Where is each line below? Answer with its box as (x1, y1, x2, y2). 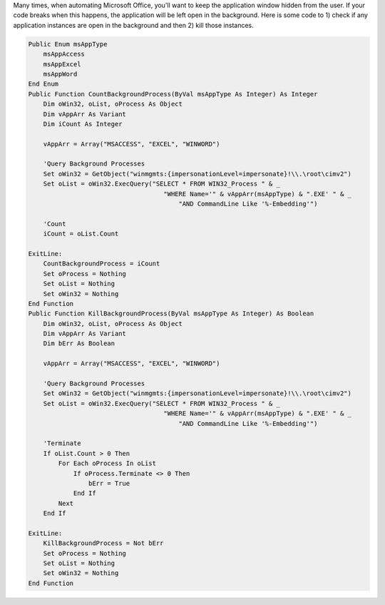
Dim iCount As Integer (43, 120, 123, 128)
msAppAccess (43, 50, 86, 59)
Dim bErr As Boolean (43, 340, 115, 347)
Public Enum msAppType (28, 40, 108, 48)
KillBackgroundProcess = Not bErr (43, 539, 164, 547)
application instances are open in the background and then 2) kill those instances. (13, 21, 254, 29)
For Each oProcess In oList (58, 459, 157, 467)
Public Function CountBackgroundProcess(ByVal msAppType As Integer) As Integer (28, 90, 318, 98)
